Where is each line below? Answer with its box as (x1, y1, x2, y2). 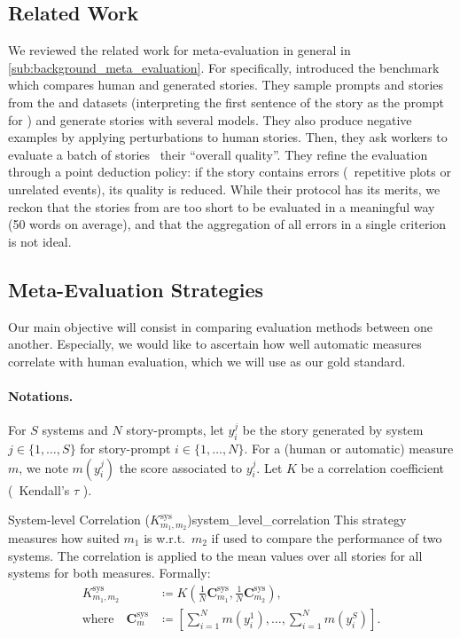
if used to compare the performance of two (211, 528, 442, 547)
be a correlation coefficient (300, 458, 444, 477)
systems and (42, 421, 108, 439)
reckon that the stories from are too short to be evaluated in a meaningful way (8, 197, 435, 216)
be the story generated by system (242, 421, 424, 439)
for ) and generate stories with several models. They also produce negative (8, 110, 412, 129)
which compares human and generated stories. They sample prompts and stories (8, 75, 444, 94)
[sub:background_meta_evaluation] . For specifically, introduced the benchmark (8, 58, 440, 76)
